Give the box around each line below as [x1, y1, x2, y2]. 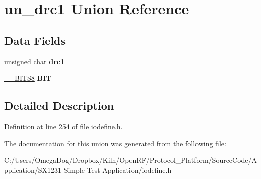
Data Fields [4, 32, 66, 48]
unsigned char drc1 [4, 56, 64, 66]
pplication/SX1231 [4, 164, 61, 175]
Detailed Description [4, 98, 114, 113]
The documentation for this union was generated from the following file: [4, 138, 226, 148]
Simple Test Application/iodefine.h [63, 164, 172, 175]
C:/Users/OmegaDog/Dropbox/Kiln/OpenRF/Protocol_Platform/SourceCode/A [4, 155, 257, 165]
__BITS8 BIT [4, 73, 52, 83]
